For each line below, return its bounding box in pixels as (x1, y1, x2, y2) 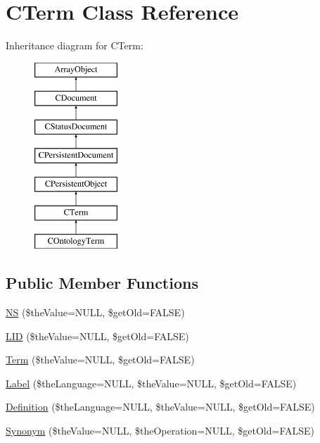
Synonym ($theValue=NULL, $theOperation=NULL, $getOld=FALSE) (6, 423, 314, 438)
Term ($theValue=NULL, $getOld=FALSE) (6, 352, 195, 367)
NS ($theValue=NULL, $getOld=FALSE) (6, 305, 185, 320)
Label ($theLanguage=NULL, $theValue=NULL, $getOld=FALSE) (6, 375, 297, 390)
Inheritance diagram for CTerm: (6, 38, 143, 53)
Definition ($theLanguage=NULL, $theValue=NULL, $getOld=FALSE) (6, 399, 315, 414)
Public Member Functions (6, 272, 198, 294)
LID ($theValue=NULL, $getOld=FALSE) (6, 328, 189, 343)
